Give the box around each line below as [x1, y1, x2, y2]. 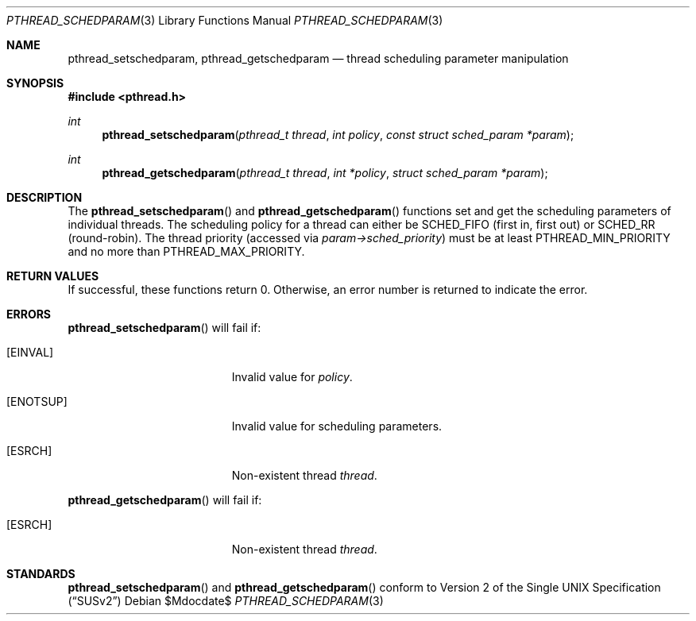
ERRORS [6, 307, 52, 321]
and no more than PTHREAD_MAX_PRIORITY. [68, 245, 305, 258]
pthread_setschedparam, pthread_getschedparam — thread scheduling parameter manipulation [68, 52, 569, 65]
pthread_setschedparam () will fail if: [68, 321, 261, 334]
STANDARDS [6, 567, 75, 580]
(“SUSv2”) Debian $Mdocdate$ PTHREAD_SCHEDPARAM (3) [68, 594, 384, 607]
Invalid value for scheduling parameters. [231, 419, 443, 433]
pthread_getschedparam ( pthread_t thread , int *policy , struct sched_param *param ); [102, 166, 548, 179]
